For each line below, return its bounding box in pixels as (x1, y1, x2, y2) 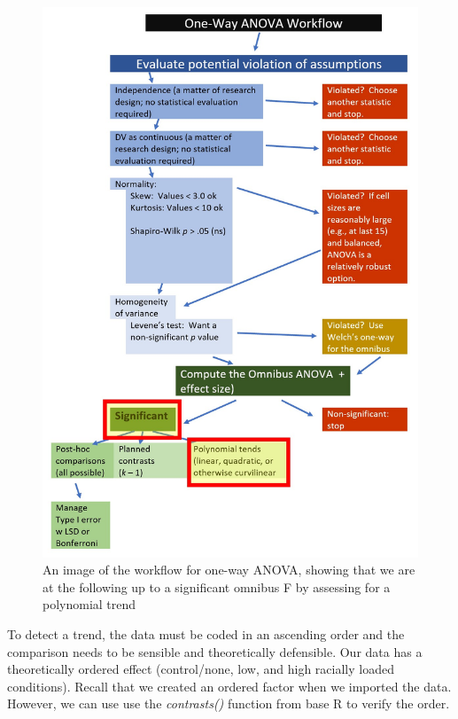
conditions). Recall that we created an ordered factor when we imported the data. (7, 676, 452, 695)
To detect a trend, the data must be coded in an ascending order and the (7, 624, 405, 643)
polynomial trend (43, 595, 136, 613)
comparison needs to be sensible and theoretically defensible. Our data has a (7, 642, 423, 660)
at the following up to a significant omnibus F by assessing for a (43, 577, 391, 596)
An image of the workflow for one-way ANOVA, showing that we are (43, 560, 415, 579)
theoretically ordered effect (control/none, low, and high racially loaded (7, 660, 394, 678)
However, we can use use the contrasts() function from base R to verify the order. (7, 694, 450, 713)
